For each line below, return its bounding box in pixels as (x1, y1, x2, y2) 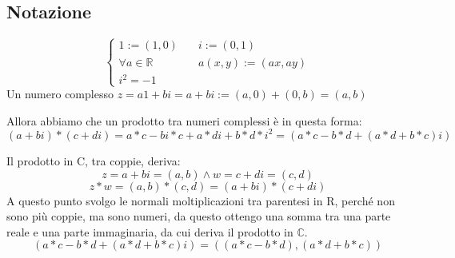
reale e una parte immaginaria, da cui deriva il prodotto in (6, 223, 293, 240)
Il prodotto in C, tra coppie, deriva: (6, 152, 181, 169)
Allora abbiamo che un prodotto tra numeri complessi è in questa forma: (6, 112, 362, 129)
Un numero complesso (6, 85, 114, 102)
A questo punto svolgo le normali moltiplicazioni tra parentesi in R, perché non (6, 192, 395, 208)
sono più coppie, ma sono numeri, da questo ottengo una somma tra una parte (6, 208, 391, 224)
